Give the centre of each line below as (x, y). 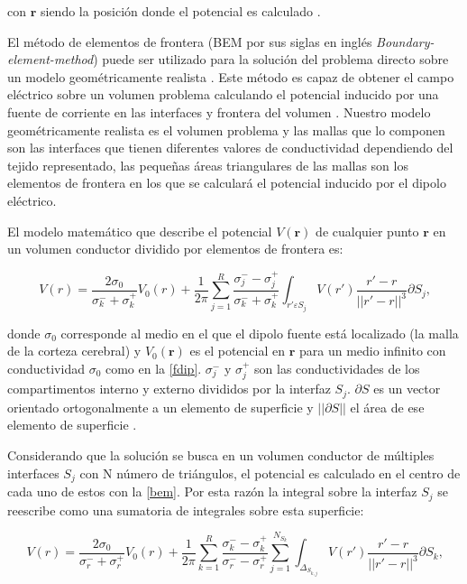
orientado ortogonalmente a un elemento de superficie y (160, 407)
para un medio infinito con (372, 351)
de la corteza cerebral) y (74, 351)
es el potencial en (238, 351)
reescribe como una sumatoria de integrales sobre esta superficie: (186, 510)
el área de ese (387, 407)
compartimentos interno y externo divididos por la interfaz (169, 389)
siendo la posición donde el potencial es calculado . (180, 11)
